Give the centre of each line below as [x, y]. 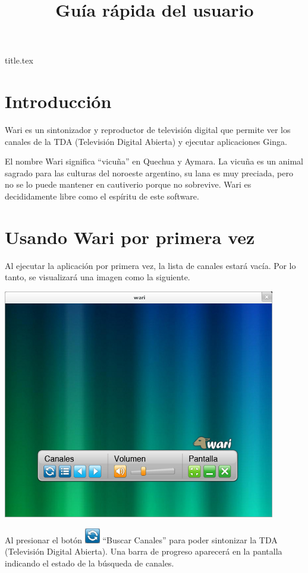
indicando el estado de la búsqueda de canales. [89, 563]
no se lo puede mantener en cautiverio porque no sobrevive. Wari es [128, 184]
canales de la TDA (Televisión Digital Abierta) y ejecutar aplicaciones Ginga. [146, 141]
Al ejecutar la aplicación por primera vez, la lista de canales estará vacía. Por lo [150, 265]
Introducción [58, 101]
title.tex [19, 60]
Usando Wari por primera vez [130, 237]
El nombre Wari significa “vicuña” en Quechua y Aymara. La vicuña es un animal [154, 161]
